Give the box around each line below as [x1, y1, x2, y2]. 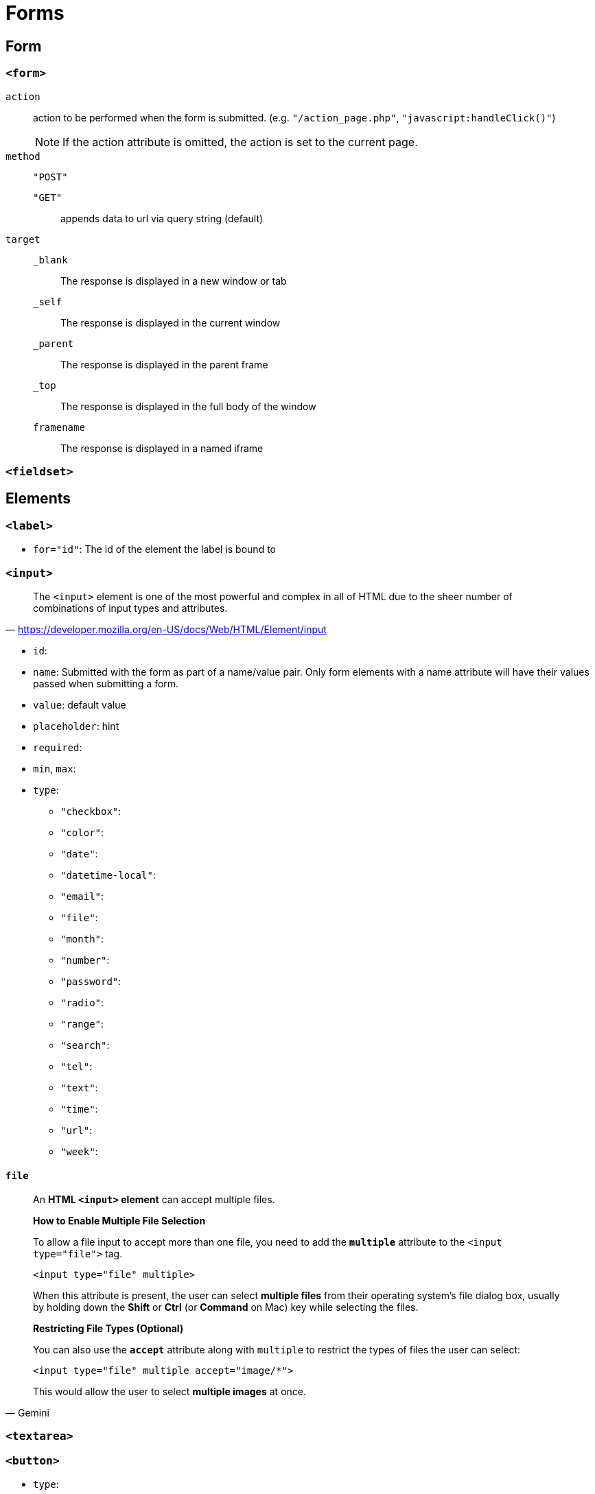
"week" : [60, 1145, 98, 1157]
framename [33, 421, 85, 433]
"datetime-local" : [60, 868, 156, 881]
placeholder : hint [33, 720, 119, 732]
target [5, 233, 40, 245]
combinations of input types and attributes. [33, 602, 228, 614]
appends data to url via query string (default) [60, 212, 264, 224]
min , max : [33, 762, 76, 774]
